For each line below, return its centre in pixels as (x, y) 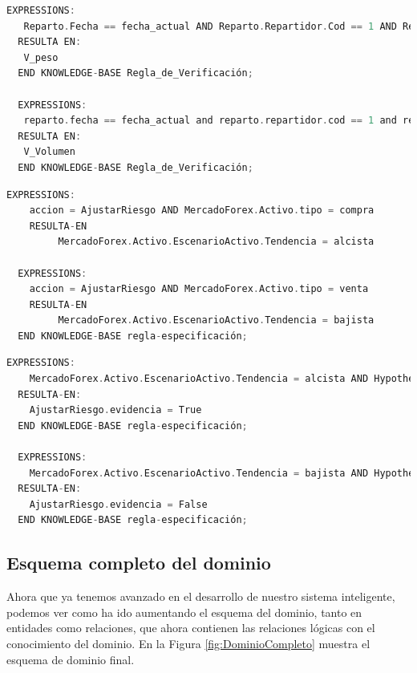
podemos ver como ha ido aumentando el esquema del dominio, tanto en (184, 612)
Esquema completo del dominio (139, 563)
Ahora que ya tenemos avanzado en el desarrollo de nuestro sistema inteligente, (201, 596)
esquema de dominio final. (71, 659)
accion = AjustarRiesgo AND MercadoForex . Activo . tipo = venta (199, 289)
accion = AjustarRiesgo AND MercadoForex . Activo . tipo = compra (202, 211)
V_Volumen (49, 152)
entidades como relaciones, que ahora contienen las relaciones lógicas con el (191, 628)
